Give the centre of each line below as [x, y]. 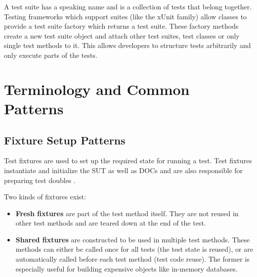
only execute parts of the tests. [51, 55]
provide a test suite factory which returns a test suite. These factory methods [121, 26]
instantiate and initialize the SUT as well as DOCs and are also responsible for [124, 170]
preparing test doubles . [40, 180]
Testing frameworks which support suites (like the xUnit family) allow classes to [126, 16]
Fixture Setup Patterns [65, 140]
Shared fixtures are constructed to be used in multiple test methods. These [133, 239]
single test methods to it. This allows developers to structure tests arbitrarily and [128, 45]
